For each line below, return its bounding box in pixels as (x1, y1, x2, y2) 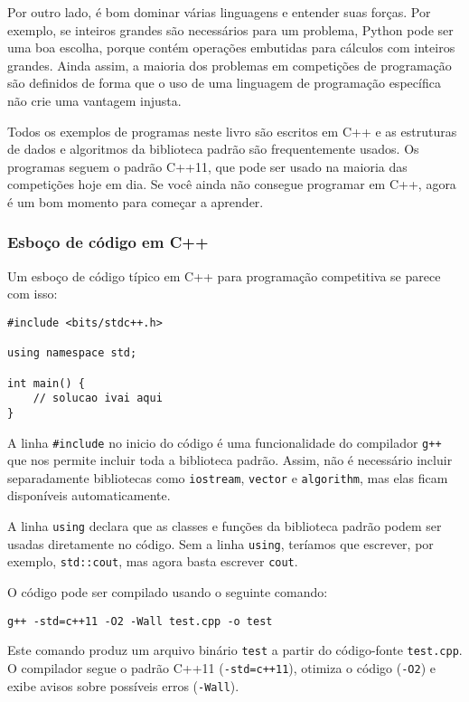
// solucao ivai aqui (33, 392, 163, 405)
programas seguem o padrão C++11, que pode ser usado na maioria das (7, 157, 408, 175)
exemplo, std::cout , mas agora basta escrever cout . (7, 552, 298, 571)
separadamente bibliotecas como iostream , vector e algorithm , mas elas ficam (7, 468, 448, 487)
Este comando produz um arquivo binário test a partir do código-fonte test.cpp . (7, 640, 463, 659)
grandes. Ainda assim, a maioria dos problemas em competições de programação (7, 55, 452, 74)
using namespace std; (7, 346, 137, 360)
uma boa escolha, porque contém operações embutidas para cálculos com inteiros (7, 38, 455, 57)
